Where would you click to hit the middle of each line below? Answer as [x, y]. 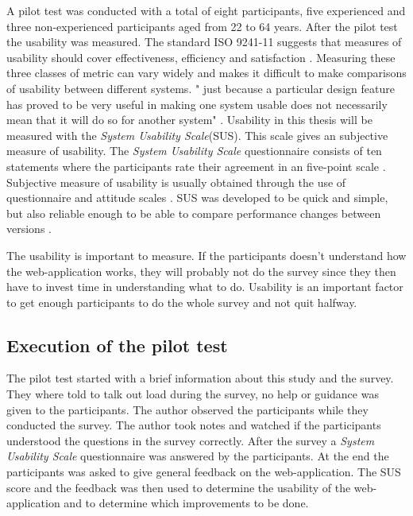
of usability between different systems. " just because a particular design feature [201, 88]
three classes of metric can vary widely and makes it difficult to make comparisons [206, 73]
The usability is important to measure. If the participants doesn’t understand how [206, 255]
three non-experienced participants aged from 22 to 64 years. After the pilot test [202, 26]
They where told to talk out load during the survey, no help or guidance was [193, 394]
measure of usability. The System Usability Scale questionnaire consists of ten [194, 151]
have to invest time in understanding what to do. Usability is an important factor [205, 287]
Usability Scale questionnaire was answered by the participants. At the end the [198, 456]
